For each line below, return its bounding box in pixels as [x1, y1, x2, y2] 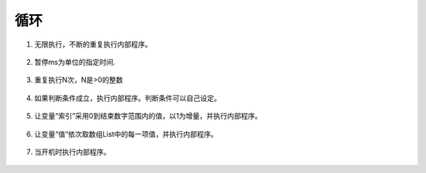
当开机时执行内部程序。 [34, 147, 110, 156]
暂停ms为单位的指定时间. [34, 57, 116, 66]
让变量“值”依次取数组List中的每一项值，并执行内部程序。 [34, 129, 219, 138]
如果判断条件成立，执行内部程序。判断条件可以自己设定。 [34, 93, 221, 103]
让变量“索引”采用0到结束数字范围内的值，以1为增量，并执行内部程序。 [34, 111, 262, 121]
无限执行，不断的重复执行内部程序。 [34, 39, 152, 49]
